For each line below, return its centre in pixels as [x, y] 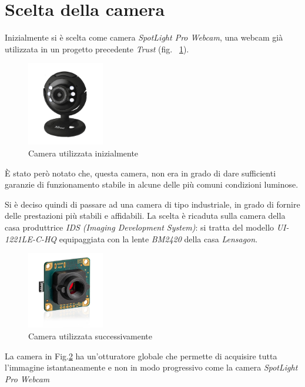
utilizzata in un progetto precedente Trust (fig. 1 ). [97, 49]
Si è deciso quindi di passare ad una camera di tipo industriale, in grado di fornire [152, 204]
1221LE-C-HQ [31, 238]
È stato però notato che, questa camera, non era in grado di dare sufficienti [140, 173]
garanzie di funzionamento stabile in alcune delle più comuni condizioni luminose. [152, 184]
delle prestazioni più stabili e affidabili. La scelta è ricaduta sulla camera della [145, 216]
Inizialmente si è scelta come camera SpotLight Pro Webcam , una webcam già [144, 37]
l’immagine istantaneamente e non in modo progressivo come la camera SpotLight [151, 367]
